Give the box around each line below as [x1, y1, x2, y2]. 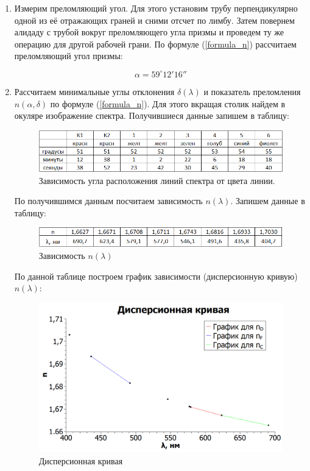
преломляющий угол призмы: [14, 49, 123, 62]
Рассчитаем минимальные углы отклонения [14, 85, 175, 97]
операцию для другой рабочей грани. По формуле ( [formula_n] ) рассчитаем [14, 37, 297, 50]
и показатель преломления [203, 85, 301, 97]
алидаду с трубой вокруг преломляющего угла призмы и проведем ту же [14, 26, 284, 38]
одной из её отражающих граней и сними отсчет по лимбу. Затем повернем [14, 13, 295, 26]
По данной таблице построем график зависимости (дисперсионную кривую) [14, 269, 298, 282]
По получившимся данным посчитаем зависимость [14, 194, 203, 207]
